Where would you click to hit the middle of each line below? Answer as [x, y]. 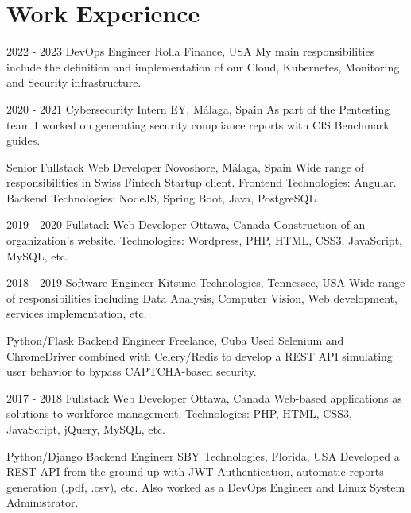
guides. [23, 140]
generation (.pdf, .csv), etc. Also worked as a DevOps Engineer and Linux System [206, 486]
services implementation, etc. [77, 313]
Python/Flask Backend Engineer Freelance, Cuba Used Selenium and [175, 340]
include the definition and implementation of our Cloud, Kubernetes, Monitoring [203, 66]
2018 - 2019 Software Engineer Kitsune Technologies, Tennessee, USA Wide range [206, 282]
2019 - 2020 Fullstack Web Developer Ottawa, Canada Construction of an [186, 224]
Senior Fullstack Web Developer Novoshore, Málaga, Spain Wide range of [185, 166]
